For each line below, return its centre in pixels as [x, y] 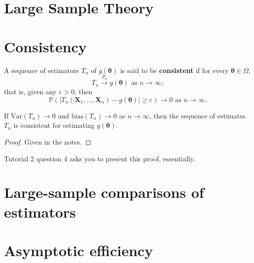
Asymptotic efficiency [79, 250]
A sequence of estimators [42, 70]
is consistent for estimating [54, 125]
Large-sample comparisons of [104, 192]
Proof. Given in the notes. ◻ [48, 142]
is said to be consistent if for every [175, 70]
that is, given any [30, 92]
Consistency [46, 46]
